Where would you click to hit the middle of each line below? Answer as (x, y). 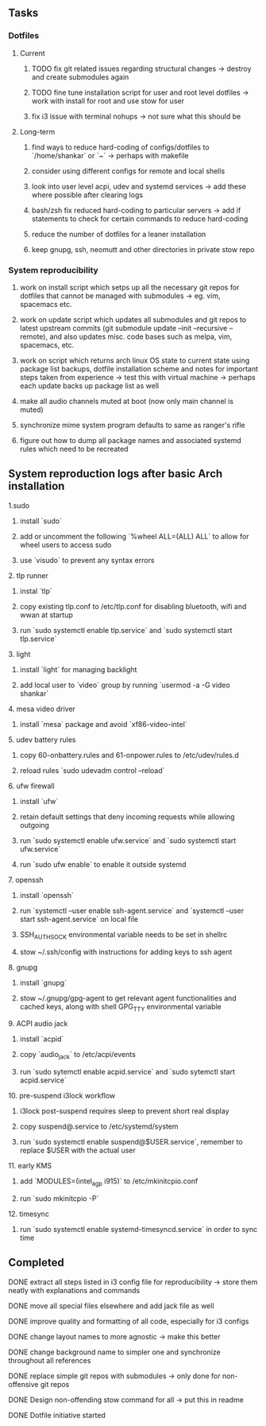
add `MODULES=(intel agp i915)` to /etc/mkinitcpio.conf (109, 1182)
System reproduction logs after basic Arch (116, 474)
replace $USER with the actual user (78, 1150)
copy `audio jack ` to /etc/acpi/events (78, 1055)
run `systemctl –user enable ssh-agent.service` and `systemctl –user (132, 911)
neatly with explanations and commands (74, 1290)
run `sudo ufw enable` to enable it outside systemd (103, 864)
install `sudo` (40, 521)
